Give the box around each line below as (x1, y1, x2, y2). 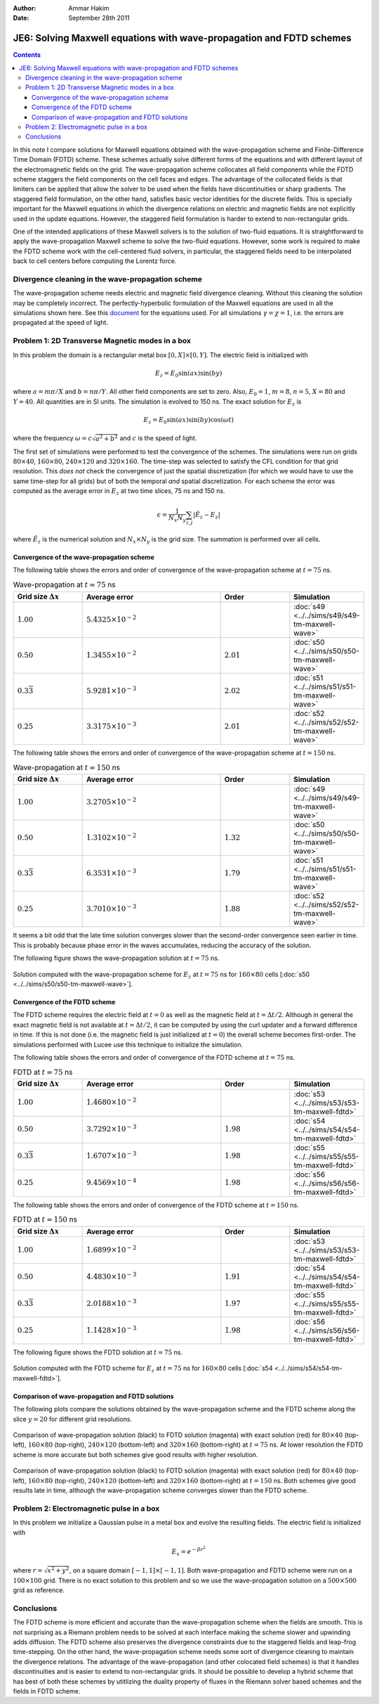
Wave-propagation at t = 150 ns (13, 762, 121, 772)
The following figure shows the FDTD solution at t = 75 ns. (13, 1348, 182, 1357)
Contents (13, 51, 41, 59)
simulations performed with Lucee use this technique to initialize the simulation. (13, 1040, 244, 1049)
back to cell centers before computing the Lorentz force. (13, 257, 177, 265)
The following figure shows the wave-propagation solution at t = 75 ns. (13, 954, 220, 963)
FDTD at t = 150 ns (13, 1215, 77, 1224)
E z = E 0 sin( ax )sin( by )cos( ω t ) (143, 416, 234, 425)
